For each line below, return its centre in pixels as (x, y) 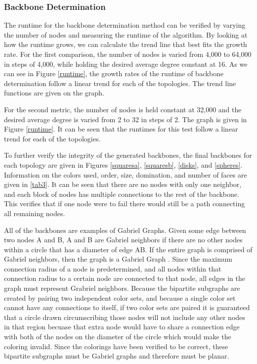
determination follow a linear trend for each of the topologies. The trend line (120, 83)
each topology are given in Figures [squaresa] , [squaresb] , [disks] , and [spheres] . (123, 164)
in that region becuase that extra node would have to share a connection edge (122, 327)
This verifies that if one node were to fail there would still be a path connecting (125, 204)
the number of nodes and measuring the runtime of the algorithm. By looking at (126, 34)
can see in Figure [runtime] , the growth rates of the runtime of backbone (114, 73)
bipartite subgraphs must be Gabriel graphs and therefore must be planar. (117, 356)
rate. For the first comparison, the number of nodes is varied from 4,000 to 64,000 (128, 54)
